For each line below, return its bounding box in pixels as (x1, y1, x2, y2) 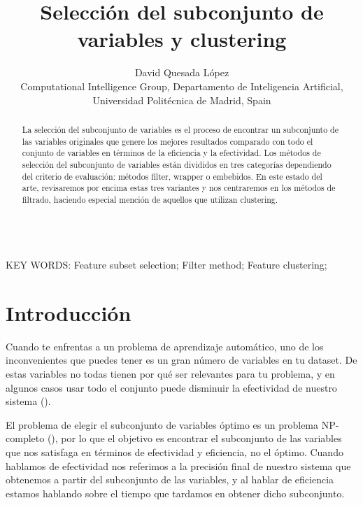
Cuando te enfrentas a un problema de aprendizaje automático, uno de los (6, 339, 324, 353)
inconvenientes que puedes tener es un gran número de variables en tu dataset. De (6, 353, 357, 367)
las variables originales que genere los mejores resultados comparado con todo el (22, 135, 313, 147)
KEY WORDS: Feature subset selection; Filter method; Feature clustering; (6, 257, 327, 272)
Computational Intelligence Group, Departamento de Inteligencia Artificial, (20, 78, 343, 93)
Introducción (6, 298, 131, 327)
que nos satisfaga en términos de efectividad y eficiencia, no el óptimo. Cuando (6, 444, 343, 459)
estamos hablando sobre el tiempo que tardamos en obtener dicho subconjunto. (6, 485, 345, 500)
